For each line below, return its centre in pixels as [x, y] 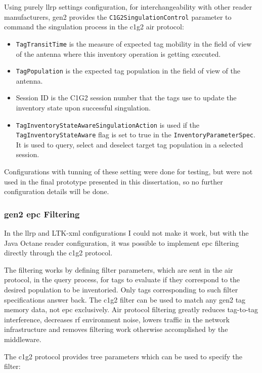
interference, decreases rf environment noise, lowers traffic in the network [117, 319]
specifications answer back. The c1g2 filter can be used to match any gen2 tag [125, 299]
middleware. [23, 339]
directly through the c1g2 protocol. [58, 253]
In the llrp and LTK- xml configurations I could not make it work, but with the [126, 233]
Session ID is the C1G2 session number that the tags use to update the [126, 98]
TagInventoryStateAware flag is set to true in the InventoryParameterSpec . [136, 135]
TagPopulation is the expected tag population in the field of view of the [128, 71]
